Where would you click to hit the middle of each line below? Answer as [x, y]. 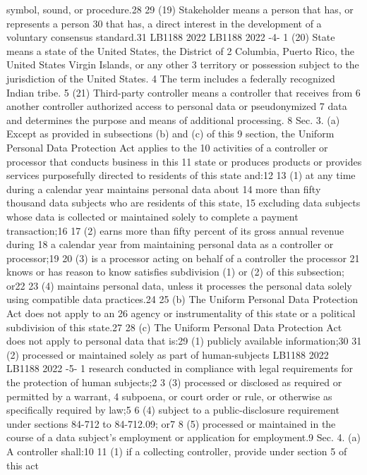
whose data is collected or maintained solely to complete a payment [152, 216]
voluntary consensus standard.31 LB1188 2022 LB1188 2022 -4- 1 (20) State [171, 37]
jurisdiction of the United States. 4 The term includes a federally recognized [171, 78]
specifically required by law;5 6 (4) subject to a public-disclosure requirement [173, 410]
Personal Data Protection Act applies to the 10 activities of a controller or [167, 147]
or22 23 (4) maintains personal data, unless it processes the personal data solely [179, 285]
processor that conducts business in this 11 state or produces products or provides [184, 161]
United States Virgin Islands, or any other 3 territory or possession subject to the [183, 64]
